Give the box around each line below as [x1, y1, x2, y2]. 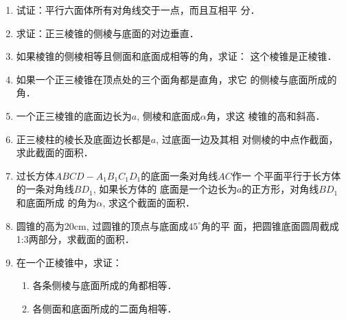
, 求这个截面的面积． [102, 195, 195, 209]
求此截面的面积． [16, 145, 93, 160]
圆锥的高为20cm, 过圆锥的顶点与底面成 [16, 218, 189, 233]
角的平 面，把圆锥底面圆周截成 [201, 218, 339, 233]
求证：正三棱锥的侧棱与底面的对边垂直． [16, 25, 199, 40]
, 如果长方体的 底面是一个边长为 [93, 182, 237, 196]
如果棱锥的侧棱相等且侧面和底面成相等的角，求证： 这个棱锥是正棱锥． [16, 49, 337, 63]
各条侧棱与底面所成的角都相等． [32, 278, 177, 292]
